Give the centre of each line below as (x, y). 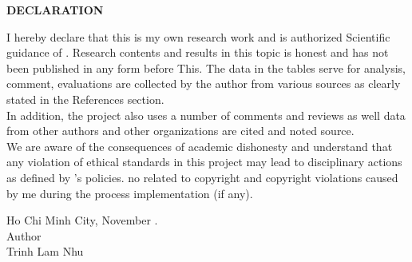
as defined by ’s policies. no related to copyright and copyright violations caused (202, 177)
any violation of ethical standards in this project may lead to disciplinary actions (204, 162)
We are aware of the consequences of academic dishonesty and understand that (200, 146)
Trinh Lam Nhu (45, 251)
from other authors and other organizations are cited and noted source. (180, 131)
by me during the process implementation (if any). (130, 193)
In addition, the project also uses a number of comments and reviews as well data (206, 115)
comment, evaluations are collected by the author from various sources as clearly (204, 83)
